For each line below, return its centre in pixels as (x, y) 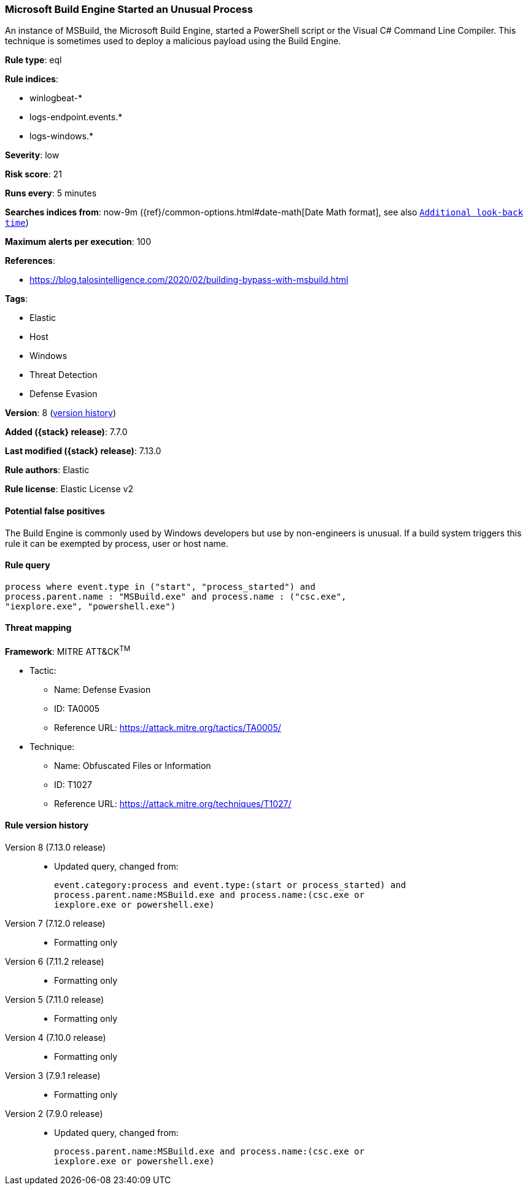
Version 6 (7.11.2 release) (55, 961)
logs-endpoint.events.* (76, 117)
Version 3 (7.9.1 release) (53, 1075)
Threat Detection (64, 375)
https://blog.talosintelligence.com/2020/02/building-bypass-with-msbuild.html (189, 280)
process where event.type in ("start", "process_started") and (160, 586)
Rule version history (47, 825)
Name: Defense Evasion (103, 689)
